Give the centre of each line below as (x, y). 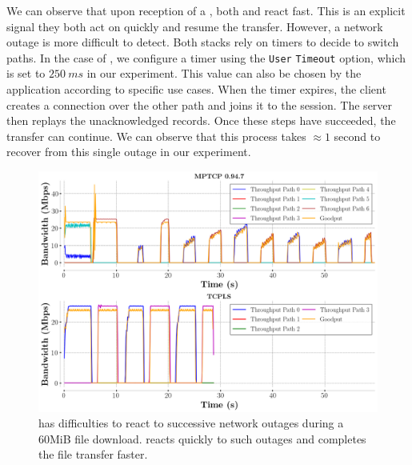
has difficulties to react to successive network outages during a (191, 423)
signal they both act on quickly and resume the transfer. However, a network (195, 26)
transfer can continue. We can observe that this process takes (156, 136)
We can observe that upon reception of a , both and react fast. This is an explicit (206, 10)
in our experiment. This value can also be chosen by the (224, 73)
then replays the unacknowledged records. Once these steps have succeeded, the (201, 120)
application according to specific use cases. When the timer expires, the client (196, 89)
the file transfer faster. (93, 454)
